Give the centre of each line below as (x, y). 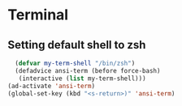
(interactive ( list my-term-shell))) (82, 78)
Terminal (38, 15)
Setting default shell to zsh (77, 45)
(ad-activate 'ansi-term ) (51, 86)
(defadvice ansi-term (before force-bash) (88, 70)
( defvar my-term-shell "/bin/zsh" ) (75, 63)
